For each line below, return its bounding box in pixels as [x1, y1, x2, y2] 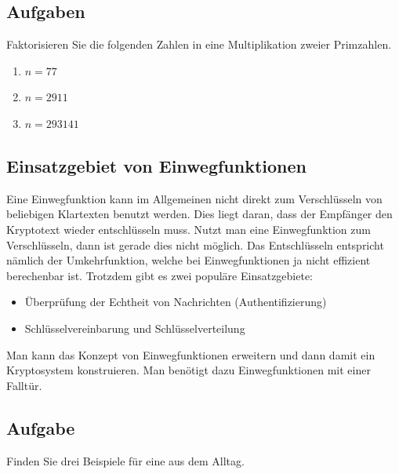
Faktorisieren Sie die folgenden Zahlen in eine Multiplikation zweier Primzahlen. [6, 36, 392, 53]
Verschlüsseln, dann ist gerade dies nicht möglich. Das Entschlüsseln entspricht [6, 236, 384, 253]
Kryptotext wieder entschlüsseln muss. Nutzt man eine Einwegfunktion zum [6, 221, 371, 237]
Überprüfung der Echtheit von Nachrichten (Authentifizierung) [24, 294, 327, 310]
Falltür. [6, 377, 42, 393]
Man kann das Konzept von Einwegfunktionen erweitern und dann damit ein [6, 346, 375, 363]
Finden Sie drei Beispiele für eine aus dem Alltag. [6, 452, 245, 469]
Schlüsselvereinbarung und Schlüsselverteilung [24, 319, 245, 336]
